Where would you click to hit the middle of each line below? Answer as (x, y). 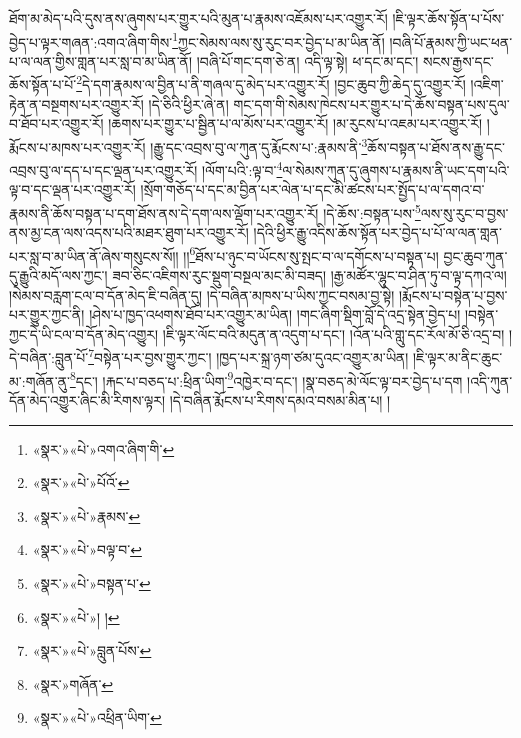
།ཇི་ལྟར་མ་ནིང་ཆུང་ (457, 357)
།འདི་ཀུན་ (490, 380)
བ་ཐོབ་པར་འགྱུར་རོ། (56, 123)
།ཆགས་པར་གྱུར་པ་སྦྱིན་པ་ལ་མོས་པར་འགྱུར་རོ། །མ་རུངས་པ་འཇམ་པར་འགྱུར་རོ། (295, 123)
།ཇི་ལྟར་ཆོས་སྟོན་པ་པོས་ (448, 18)
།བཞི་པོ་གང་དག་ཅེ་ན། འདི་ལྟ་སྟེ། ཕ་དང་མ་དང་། (307, 60)
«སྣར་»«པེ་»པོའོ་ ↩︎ (81, 482)
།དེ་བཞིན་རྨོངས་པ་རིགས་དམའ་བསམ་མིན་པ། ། (280, 399)
